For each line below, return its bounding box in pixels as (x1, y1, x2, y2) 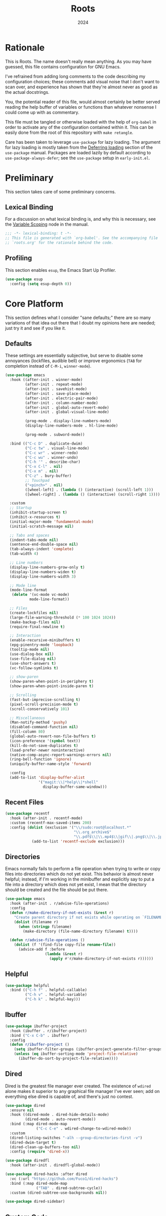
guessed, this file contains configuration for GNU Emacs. (5, 64, 121, 69)
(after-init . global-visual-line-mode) (25, 410, 110, 415)
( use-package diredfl (5, 1158, 50, 1163)
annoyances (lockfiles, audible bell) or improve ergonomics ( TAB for (5, 358, 142, 364)
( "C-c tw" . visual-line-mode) (25, 446, 90, 450)
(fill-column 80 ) (9, 729, 45, 734)
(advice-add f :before (18, 947, 65, 952)
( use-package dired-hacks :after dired (5, 1172, 87, 1177)
